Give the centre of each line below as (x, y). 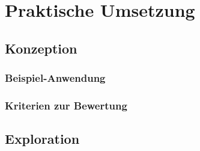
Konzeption (41, 48)
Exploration (42, 139)
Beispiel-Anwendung (55, 78)
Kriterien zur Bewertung (66, 105)
